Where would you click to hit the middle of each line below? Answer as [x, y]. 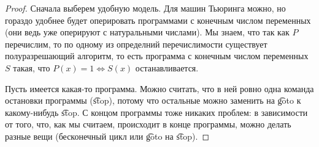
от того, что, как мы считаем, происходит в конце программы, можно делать [148, 124]
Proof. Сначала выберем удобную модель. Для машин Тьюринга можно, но [145, 8]
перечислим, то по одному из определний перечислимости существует [136, 44]
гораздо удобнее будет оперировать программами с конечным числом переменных [158, 20]
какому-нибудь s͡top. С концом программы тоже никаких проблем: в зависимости [156, 112]
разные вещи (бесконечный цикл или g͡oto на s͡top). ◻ [107, 136]
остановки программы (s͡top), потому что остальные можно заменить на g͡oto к [153, 100]
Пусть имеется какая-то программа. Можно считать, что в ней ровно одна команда [159, 88]
